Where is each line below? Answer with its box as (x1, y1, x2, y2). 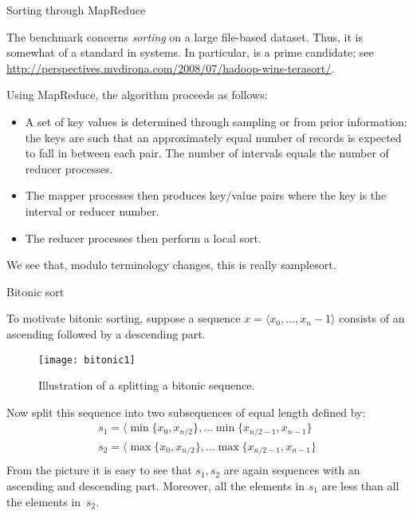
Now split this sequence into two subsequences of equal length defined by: (6, 403, 366, 420)
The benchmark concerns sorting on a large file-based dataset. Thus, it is (6, 28, 363, 45)
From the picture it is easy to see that (6, 462, 192, 478)
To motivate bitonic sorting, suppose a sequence (6, 310, 241, 327)
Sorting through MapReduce (6, 2, 146, 18)
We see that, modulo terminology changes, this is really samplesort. (6, 256, 336, 273)
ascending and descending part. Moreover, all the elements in (6, 477, 305, 493)
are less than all (321, 477, 399, 493)
